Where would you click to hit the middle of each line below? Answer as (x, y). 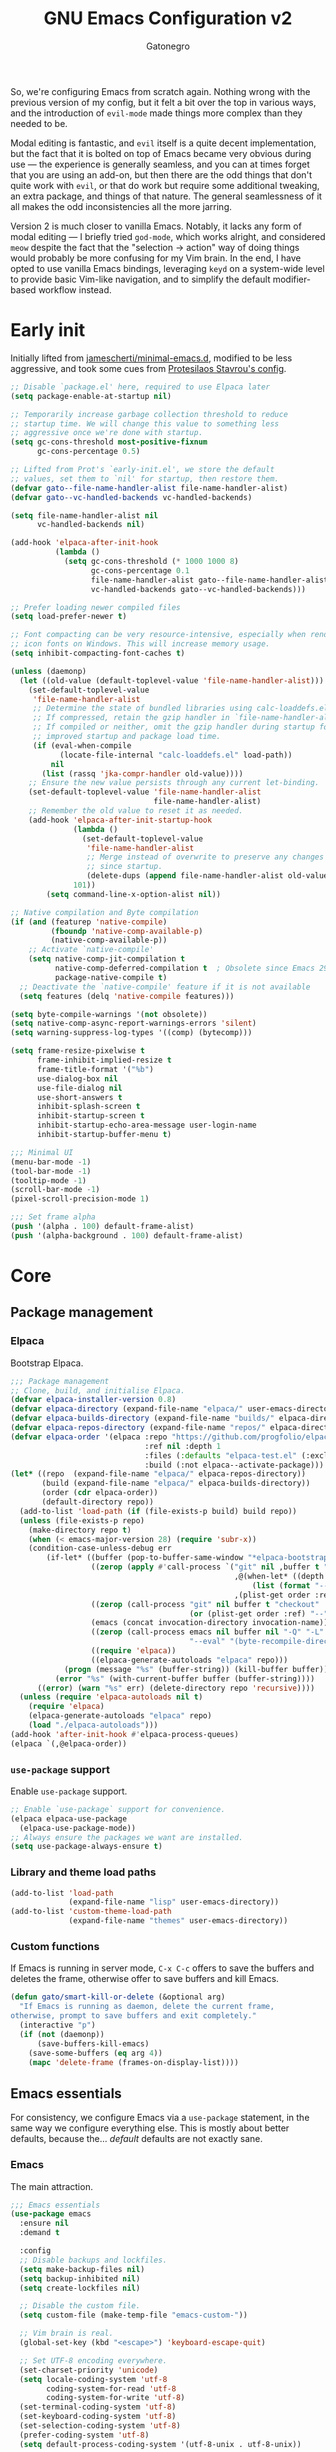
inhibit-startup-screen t (90, 1116)
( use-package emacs (51, 2214)
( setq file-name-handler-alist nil (84, 515)
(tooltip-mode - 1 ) (48, 1180)
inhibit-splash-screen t (88, 1107)
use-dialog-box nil (77, 1078)
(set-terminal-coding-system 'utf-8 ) (98, 2407)
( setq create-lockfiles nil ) (80, 2288)
